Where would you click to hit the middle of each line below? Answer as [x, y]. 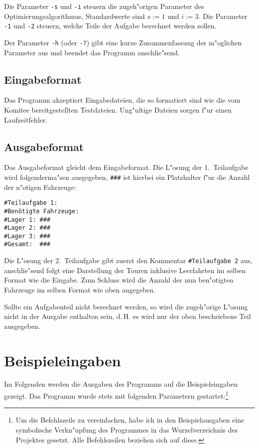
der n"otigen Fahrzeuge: [40, 187]
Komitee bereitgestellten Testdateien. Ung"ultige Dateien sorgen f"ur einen [118, 109]
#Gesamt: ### [27, 244]
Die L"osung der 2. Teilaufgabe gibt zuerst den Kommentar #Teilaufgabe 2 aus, [128, 260]
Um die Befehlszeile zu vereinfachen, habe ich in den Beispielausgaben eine [130, 420]
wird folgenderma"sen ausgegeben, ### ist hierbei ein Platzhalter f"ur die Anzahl [127, 177]
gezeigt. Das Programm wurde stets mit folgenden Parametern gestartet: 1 [116, 395]
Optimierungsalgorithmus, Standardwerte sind [74, 16]
